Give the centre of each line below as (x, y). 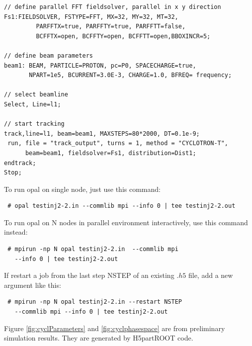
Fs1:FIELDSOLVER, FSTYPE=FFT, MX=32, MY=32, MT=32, (91, 17)
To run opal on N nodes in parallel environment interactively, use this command (126, 222)
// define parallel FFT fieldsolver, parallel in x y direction (113, 7)
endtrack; (20, 163)
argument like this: (33, 285)
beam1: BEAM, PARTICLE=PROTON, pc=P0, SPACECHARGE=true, (100, 65)
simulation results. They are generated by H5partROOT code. (99, 338)
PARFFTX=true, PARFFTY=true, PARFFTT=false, (111, 27)
